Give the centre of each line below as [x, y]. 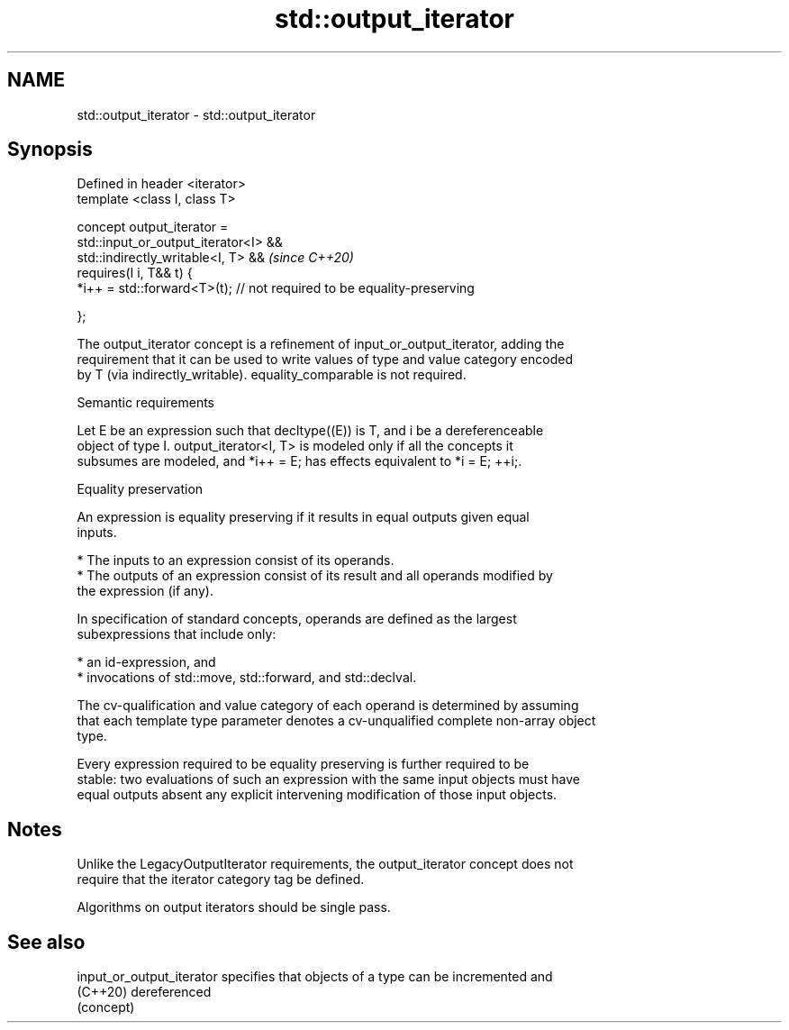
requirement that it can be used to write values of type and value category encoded [325, 360]
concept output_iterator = [153, 227]
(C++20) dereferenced [144, 992]
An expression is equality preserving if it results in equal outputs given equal [303, 517]
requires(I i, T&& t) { [135, 273]
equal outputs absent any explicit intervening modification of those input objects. [317, 795]
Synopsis [50, 150]
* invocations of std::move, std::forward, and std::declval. [247, 678]
